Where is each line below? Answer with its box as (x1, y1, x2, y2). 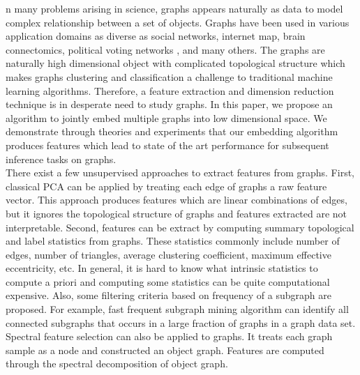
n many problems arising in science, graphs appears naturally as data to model (6, 1, 343, 15)
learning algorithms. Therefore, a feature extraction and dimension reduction (6, 83, 334, 98)
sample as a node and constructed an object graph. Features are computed (6, 342, 324, 357)
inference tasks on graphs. (6, 151, 117, 166)
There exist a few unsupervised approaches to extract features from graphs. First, (6, 165, 354, 180)
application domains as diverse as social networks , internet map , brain (6, 29, 306, 43)
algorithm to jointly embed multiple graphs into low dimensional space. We (6, 110, 327, 125)
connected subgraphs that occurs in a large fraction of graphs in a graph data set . (6, 315, 356, 330)
